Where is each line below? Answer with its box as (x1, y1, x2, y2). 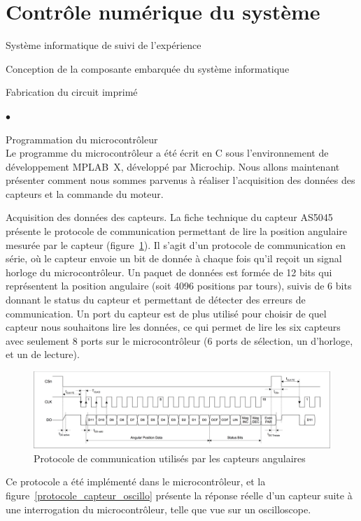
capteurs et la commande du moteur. (6, 186, 164, 201)
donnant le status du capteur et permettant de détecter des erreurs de (6, 292, 306, 307)
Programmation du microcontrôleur (6, 131, 158, 146)
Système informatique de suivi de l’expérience (6, 38, 201, 52)
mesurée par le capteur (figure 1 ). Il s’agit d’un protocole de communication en (6, 237, 346, 252)
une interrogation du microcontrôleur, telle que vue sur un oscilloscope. (6, 501, 311, 516)
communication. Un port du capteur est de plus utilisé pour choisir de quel (6, 306, 327, 320)
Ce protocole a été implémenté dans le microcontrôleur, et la (6, 474, 266, 489)
